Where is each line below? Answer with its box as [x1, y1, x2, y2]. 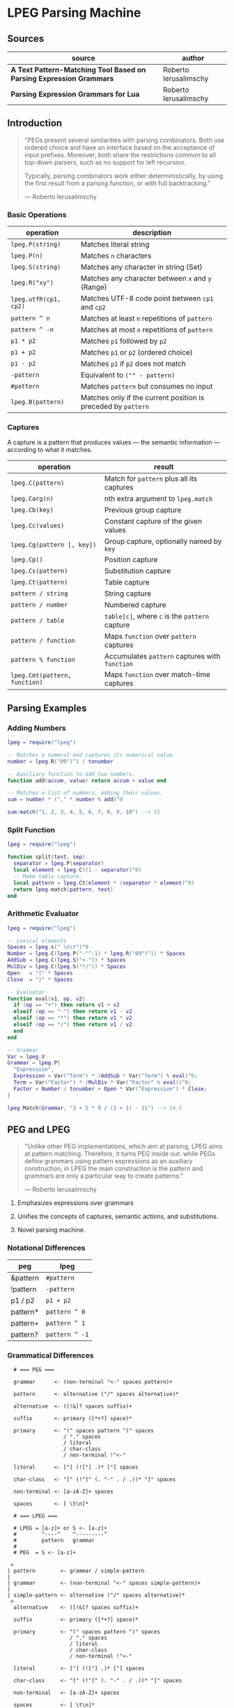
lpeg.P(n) [10, 252, 43, 260]
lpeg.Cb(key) [10, 506, 54, 514]
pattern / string [10, 590, 68, 598]
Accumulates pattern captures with [104, 651, 221, 661]
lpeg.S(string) [10, 263, 61, 271]
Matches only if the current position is [80, 393, 205, 403]
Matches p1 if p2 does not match [80, 359, 187, 368]
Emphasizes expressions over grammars [17, 1199, 134, 1207]
